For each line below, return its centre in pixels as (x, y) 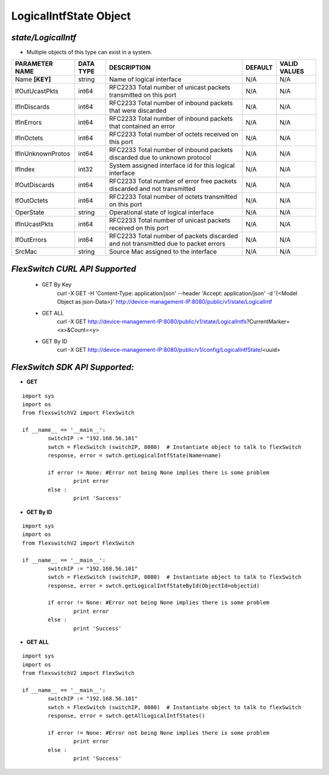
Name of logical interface (145, 79)
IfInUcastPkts (34, 224)
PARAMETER (34, 64)
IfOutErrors (31, 240)
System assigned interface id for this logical (172, 166)
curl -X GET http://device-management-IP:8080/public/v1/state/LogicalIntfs (152, 322)
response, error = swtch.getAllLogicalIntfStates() (126, 716)
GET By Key (57, 285)
